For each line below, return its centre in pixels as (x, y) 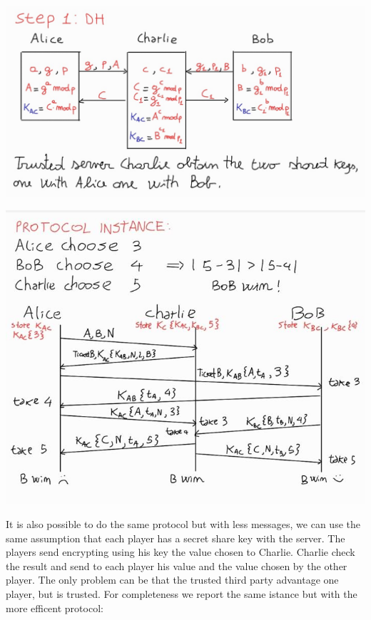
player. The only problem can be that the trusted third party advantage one (172, 580)
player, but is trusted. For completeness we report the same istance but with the (182, 594)
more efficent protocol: (55, 608)
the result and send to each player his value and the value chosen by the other (177, 565)
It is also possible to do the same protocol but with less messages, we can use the (183, 524)
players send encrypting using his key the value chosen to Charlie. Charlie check (181, 552)
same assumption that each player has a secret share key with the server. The (176, 538)
